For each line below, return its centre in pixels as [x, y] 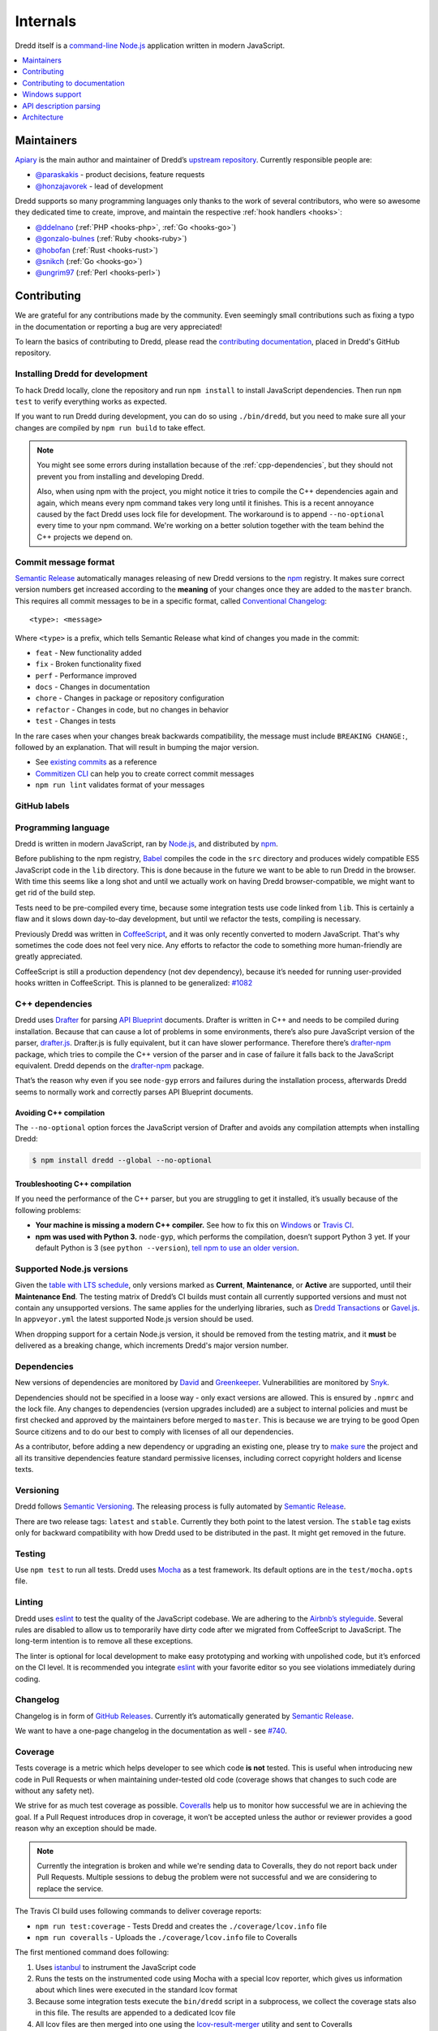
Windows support [52, 94]
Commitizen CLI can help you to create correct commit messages [145, 773]
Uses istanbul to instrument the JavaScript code [116, 1967]
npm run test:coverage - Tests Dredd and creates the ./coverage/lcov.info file [181, 1926]
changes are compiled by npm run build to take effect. [110, 427]
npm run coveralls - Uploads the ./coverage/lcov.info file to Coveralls [166, 1937]
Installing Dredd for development [81, 374]
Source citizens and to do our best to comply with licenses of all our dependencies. [154, 1431]
